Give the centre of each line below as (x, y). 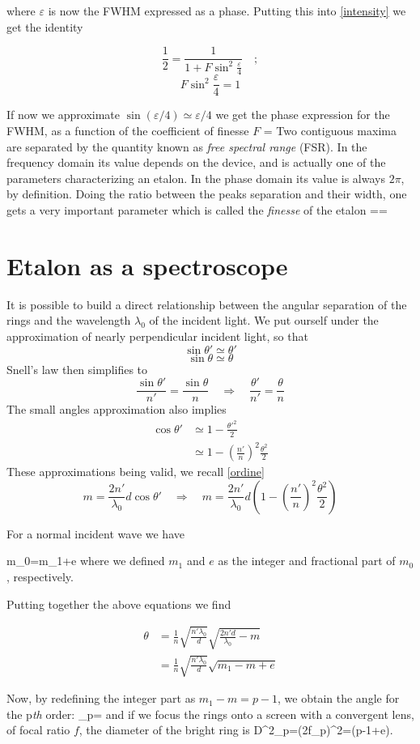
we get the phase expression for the (303, 115)
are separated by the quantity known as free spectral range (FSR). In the (187, 146)
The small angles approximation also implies (117, 409)
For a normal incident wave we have (95, 533)
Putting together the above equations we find (119, 604)
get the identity (45, 26)
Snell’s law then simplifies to (77, 369)
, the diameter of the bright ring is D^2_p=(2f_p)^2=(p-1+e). (236, 730)
